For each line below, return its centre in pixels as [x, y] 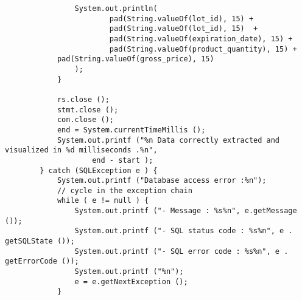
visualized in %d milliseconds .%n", [81, 150]
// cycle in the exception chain [125, 190]
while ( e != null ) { [103, 201]
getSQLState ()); [40, 241]
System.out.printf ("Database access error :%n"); [162, 181]
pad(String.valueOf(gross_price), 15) [135, 59]
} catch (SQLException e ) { [99, 170]
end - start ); [123, 160]
